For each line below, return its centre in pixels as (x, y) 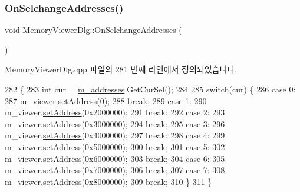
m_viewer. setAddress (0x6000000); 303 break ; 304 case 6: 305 (115, 158)
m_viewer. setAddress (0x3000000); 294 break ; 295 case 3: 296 (115, 123)
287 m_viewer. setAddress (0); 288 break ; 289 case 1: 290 (106, 100)
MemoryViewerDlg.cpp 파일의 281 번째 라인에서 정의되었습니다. (121, 69)
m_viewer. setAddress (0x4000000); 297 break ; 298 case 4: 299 (115, 135)
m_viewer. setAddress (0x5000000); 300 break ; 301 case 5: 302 (115, 146)
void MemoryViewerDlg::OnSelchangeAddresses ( (93, 30)
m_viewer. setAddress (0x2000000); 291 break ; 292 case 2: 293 (115, 112)
